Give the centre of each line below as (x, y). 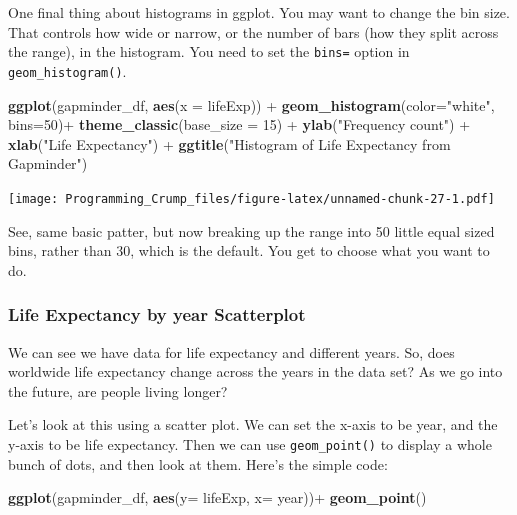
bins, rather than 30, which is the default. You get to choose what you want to (249, 250)
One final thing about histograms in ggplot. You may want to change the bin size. (259, 12)
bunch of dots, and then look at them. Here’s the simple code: (198, 463)
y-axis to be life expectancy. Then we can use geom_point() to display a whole (250, 443)
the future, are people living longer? (118, 390)
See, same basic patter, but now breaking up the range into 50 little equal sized (251, 230)
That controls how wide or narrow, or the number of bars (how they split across (253, 31)
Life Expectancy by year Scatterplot (157, 314)
